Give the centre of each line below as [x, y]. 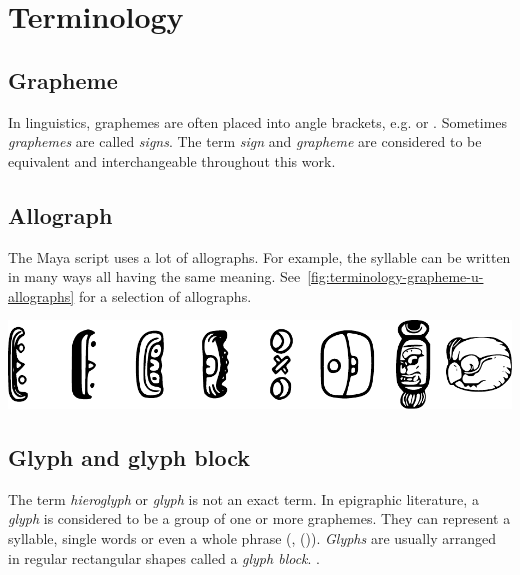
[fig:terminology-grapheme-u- [395, 276]
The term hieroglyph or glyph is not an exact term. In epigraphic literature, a [243, 498]
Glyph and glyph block [129, 457]
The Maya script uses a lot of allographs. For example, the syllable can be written [259, 256]
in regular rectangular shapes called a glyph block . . [164, 557]
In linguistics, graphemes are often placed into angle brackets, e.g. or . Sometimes [258, 121]
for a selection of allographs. [165, 295]
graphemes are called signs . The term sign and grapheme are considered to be [245, 141]
